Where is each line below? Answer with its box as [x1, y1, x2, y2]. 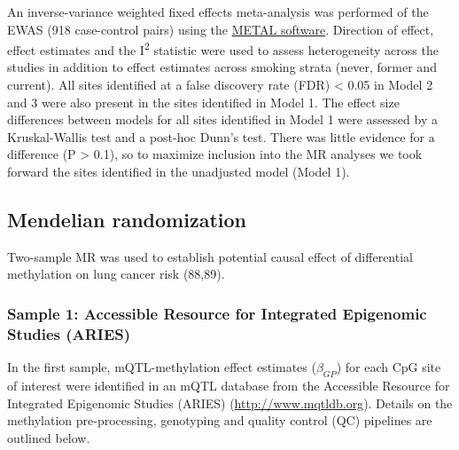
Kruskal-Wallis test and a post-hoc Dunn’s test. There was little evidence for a [7, 127, 435, 146]
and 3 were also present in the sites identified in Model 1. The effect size [7, 92, 400, 111]
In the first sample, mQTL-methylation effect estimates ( [7, 358, 316, 376]
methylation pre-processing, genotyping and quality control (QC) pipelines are [7, 411, 432, 430]
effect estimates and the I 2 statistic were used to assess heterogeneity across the [7, 38, 439, 59]
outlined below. [7, 428, 90, 446]
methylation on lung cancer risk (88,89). [7, 264, 225, 283]
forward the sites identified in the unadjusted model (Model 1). [7, 162, 350, 180]
